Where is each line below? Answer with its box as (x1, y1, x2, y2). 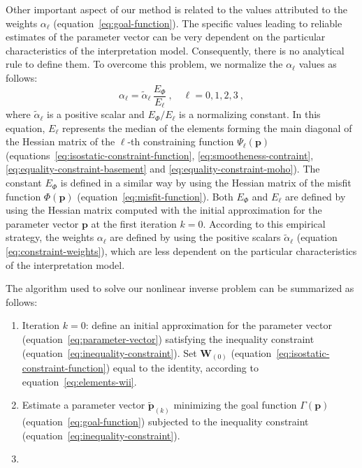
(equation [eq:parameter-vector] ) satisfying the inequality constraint (22, 331, 314, 346)
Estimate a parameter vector (22, 397, 145, 412)
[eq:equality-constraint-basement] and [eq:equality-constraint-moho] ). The (6, 161, 320, 176)
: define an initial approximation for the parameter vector (85, 318, 332, 332)
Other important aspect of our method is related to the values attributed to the (6, 2, 347, 16)
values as (298, 57, 337, 71)
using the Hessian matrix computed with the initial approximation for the (6, 203, 322, 217)
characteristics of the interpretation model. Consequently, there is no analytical (6, 43, 345, 57)
